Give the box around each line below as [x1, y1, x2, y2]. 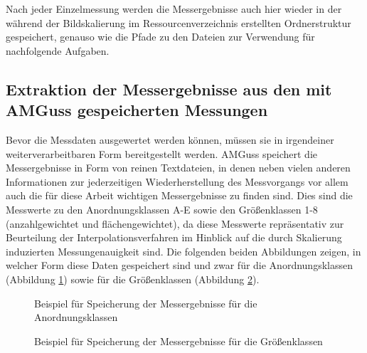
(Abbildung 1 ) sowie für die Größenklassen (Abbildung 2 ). [6, 271, 260, 286]
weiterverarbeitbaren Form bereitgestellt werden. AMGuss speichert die [6, 146, 318, 161]
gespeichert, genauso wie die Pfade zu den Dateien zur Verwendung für [6, 29, 315, 44]
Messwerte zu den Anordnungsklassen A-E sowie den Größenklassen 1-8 [6, 201, 318, 216]
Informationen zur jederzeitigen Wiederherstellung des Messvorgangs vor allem [6, 174, 349, 189]
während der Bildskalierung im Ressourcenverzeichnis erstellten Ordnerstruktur [6, 15, 351, 30]
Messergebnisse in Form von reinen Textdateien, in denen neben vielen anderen [6, 160, 351, 175]
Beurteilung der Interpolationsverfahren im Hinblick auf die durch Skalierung [6, 230, 342, 245]
